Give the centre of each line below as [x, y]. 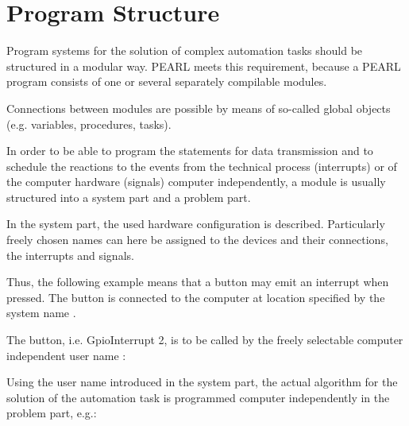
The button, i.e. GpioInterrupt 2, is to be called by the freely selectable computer [205, 340]
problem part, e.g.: [52, 413]
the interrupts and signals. [70, 255]
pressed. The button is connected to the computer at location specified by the [196, 297]
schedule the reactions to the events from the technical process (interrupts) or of [202, 166]
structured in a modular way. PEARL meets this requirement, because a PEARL [204, 66]
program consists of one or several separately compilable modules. [167, 81]
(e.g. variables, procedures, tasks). [89, 124]
